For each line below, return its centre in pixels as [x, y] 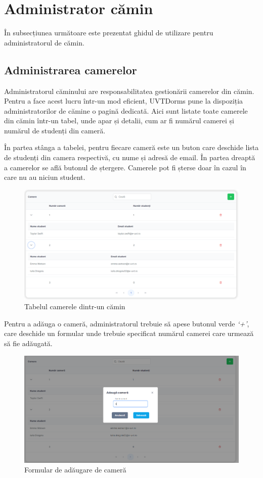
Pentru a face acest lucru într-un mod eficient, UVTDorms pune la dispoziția [124, 101]
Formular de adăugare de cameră [75, 470]
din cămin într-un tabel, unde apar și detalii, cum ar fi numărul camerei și [119, 121]
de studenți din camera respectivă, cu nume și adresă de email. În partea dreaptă [130, 157]
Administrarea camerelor [71, 69]
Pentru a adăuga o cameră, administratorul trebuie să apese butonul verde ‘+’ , [127, 323]
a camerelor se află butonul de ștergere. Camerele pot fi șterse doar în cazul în [125, 167]
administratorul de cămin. [44, 42]
